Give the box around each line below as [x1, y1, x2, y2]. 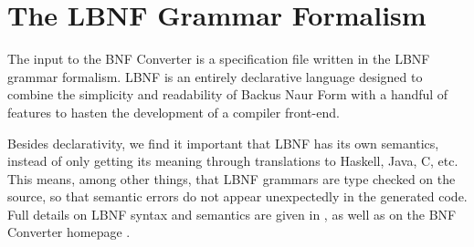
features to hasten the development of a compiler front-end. [7, 102, 340, 121]
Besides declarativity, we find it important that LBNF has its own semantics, [7, 133, 439, 152]
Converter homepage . [7, 222, 131, 242]
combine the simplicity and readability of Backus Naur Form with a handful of [7, 85, 448, 104]
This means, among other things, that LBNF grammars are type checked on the [7, 169, 456, 188]
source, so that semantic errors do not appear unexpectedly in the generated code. [7, 187, 468, 206]
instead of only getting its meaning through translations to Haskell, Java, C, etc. [7, 151, 458, 170]
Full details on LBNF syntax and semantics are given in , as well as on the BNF [7, 204, 457, 223]
